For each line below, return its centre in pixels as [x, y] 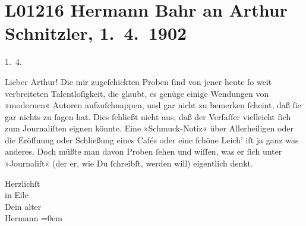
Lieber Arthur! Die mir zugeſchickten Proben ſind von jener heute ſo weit [138, 81]
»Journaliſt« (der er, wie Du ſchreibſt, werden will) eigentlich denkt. [129, 163]
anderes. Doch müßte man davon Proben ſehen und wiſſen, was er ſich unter [143, 151]
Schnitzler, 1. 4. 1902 [96, 33]
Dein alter [23, 206]
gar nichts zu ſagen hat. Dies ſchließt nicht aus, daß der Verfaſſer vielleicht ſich [148, 116]
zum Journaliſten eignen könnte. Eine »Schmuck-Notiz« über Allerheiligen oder [149, 128]
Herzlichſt [23, 183]
